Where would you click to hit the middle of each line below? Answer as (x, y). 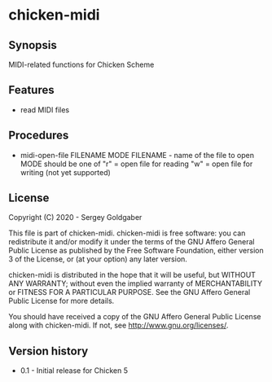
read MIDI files (45, 110)
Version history (48, 351)
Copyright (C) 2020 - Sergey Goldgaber (75, 217)
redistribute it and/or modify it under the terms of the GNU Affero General (132, 242)
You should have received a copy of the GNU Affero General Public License (135, 317)
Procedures (39, 136)
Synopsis (33, 45)
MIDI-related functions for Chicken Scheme (81, 64)
